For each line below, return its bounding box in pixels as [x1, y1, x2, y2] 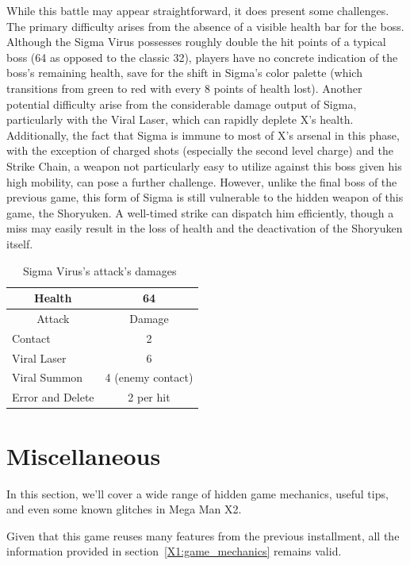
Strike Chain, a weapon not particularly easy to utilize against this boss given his [6, 157, 402, 174]
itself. [6, 235, 33, 252]
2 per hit [128, 389, 171, 405]
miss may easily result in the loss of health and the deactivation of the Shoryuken [6, 220, 403, 236]
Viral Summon [12, 369, 83, 386]
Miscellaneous [6, 439, 161, 471]
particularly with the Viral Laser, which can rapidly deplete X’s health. [6, 111, 354, 128]
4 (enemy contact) [105, 369, 194, 386]
